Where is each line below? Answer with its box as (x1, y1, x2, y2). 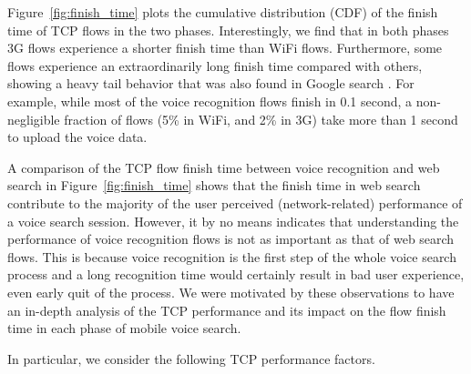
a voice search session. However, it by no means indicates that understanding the (7, 211, 459, 230)
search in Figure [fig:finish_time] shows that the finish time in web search (7, 176, 421, 195)
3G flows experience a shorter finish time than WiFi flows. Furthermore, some (7, 38, 443, 57)
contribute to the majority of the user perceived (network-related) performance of (7, 193, 463, 212)
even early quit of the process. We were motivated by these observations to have (7, 282, 455, 301)
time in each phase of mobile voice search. (7, 318, 241, 338)
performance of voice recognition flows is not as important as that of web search (7, 229, 455, 248)
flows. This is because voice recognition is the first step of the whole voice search (7, 247, 456, 266)
